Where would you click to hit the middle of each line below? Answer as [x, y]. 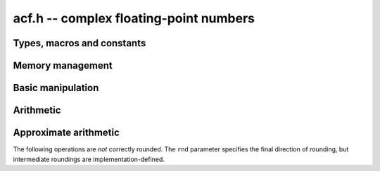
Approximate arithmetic [66, 133]
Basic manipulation [56, 88]
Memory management [63, 66]
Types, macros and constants [80, 43]
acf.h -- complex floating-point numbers [134, 18]
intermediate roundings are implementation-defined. [89, 159]
